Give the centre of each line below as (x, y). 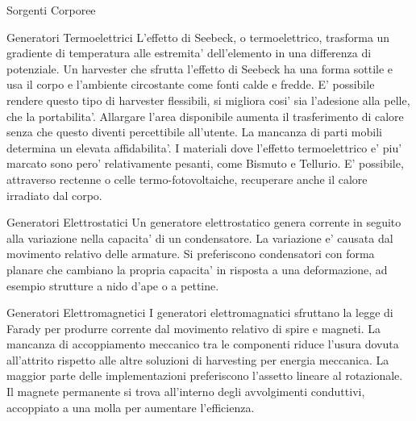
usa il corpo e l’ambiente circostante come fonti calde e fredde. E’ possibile (191, 84)
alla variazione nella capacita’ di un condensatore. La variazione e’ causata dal (200, 238)
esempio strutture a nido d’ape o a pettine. (113, 285)
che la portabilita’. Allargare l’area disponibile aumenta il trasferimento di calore (205, 116)
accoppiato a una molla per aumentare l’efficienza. (131, 407)
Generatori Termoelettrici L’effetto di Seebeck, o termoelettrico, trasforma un (198, 37)
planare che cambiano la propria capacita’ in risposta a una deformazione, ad (197, 269)
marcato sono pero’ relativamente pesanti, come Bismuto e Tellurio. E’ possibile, (205, 163)
